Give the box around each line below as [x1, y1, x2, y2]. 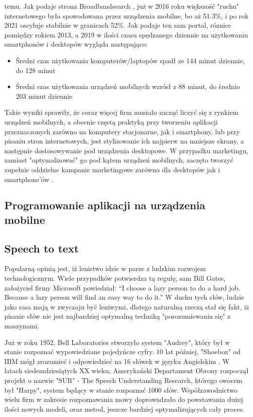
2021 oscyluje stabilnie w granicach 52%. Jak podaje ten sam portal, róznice [4, 20, 231, 30]
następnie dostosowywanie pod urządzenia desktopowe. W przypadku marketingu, [4, 145, 249, 155]
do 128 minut [16, 65, 56, 75]
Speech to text [4, 240, 79, 255]
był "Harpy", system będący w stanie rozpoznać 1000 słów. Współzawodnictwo [4, 384, 238, 395]
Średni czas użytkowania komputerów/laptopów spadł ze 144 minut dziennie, [16, 55, 245, 65]
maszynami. [4, 321, 40, 331]
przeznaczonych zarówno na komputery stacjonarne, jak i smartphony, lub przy [4, 126, 240, 136]
